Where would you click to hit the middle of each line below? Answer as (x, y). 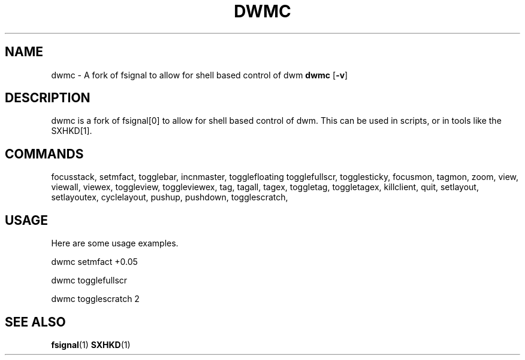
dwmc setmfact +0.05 (94, 262)
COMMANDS (44, 154)
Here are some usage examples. (115, 243)
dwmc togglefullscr (89, 280)
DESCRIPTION (48, 98)
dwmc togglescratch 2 (95, 299)
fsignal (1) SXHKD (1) (91, 344)
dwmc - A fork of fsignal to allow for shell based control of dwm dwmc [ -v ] (200, 75)
